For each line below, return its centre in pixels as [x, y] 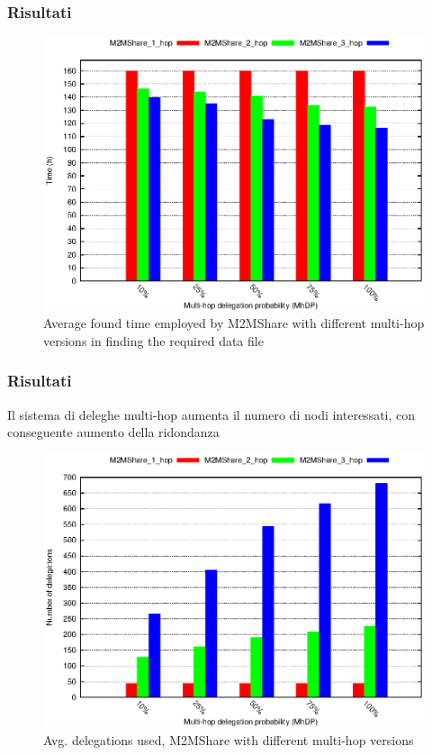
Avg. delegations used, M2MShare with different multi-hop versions [229, 739]
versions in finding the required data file [153, 340]
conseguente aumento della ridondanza [113, 432]
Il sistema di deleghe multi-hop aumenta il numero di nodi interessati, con [211, 414]
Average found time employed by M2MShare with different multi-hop [234, 323]
